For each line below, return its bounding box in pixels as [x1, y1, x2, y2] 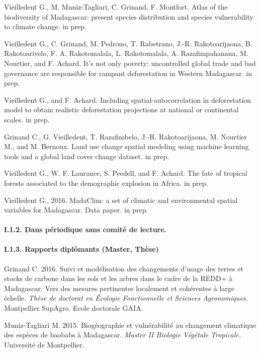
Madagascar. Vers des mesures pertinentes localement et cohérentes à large [4, 283, 235, 293]
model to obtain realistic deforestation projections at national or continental [4, 104, 239, 115]
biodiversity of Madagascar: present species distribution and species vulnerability [4, 11, 253, 22]
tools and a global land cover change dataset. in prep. [4, 151, 169, 161]
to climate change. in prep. [4, 21, 86, 32]
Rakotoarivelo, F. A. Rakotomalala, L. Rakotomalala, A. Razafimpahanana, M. [4, 48, 248, 58]
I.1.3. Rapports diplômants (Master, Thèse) [4, 244, 159, 254]
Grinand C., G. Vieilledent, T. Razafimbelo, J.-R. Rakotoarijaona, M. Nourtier [4, 131, 247, 142]
